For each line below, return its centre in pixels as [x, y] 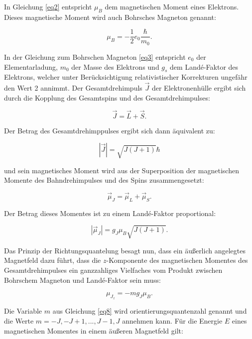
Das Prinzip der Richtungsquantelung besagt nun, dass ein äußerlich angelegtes [125, 250]
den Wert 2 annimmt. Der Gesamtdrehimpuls [73, 88]
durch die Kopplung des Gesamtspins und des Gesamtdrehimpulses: [107, 97]
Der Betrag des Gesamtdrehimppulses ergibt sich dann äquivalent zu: [110, 130]
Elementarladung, [31, 66]
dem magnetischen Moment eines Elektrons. [172, 6]
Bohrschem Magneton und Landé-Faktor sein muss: [82, 280]
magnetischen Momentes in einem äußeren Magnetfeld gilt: [94, 330]
